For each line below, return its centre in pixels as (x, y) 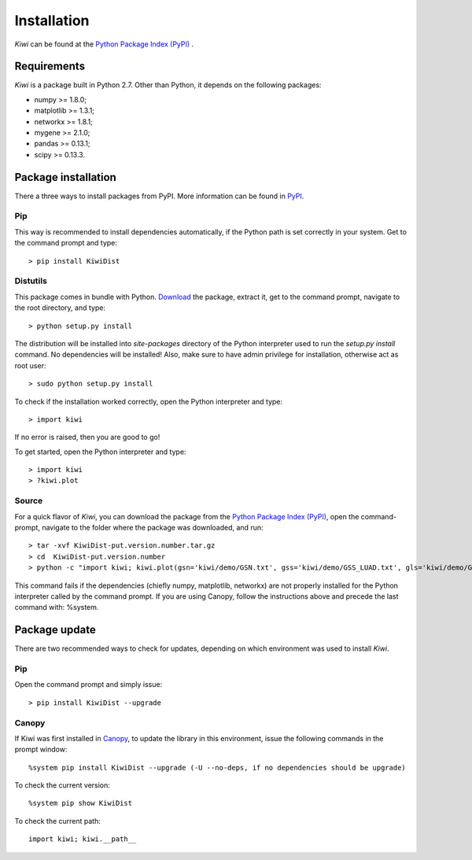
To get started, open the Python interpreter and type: (100, 452)
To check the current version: (62, 785)
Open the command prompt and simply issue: (88, 685)
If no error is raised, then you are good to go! (87, 437)
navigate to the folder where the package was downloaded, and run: (153, 527)
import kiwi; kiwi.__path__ (83, 839)
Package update (55, 630)
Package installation (66, 177)
